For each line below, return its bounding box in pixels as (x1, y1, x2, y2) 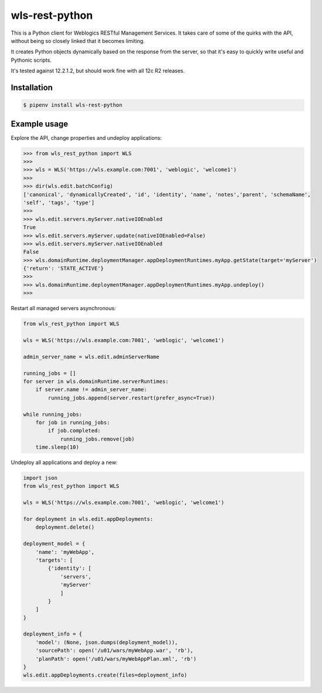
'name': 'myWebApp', (35, 549, 95, 555)
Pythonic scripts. (11, 56, 52, 63)
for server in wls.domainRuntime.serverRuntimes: (23, 378, 169, 385)
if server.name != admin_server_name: (35, 386, 147, 393)
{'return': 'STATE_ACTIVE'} (23, 265, 104, 272)
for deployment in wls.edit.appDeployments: (23, 516, 154, 522)
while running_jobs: (23, 411, 82, 418)
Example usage (11, 119, 69, 129)
